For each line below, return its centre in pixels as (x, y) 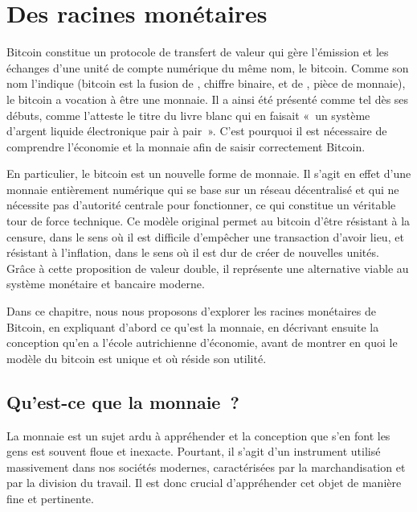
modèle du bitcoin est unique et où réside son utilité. (137, 358)
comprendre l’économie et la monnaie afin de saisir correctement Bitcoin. (186, 146)
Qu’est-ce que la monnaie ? (123, 401)
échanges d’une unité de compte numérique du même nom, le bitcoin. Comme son (208, 67)
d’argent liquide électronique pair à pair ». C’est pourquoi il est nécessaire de (197, 131)
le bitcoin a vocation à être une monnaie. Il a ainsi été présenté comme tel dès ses (208, 99)
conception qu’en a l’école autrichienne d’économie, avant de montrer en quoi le (202, 343)
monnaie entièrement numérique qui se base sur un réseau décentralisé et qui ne (203, 189)
